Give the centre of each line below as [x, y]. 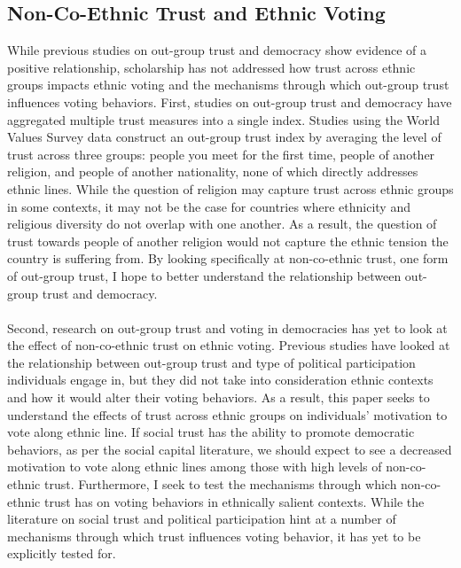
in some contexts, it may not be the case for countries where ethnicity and [209, 206]
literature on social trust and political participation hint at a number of [202, 519]
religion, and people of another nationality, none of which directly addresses [213, 171]
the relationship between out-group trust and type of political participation [211, 362]
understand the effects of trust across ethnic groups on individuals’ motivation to [227, 414]
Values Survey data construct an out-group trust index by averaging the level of [224, 137]
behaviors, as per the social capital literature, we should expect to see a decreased [230, 449]
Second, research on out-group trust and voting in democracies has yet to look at [227, 327]
